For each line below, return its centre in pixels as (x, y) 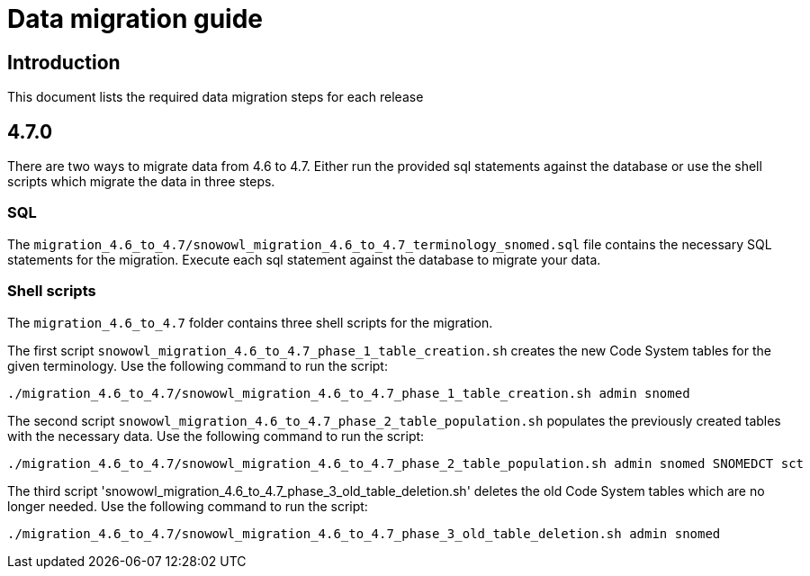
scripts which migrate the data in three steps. (141, 182)
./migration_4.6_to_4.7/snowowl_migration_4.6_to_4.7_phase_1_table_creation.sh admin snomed (349, 393)
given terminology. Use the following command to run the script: (198, 365)
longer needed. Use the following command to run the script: (188, 506)
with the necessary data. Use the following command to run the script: (216, 436)
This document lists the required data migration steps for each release (216, 97)
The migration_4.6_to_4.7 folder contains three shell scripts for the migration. (250, 322)
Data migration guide (135, 19)
